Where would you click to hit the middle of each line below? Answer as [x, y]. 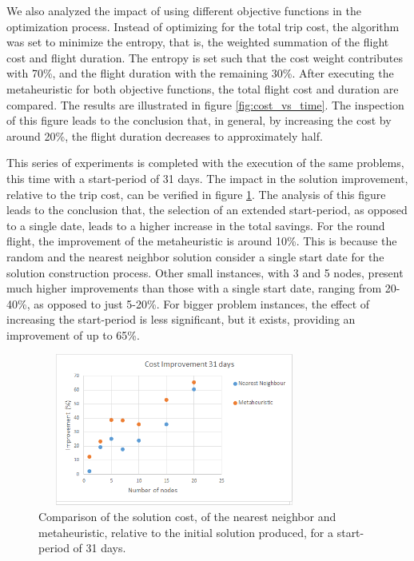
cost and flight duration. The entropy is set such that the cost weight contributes [205, 57]
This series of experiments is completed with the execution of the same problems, [205, 163]
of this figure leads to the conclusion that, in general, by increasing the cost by [199, 120]
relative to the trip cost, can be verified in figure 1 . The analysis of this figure [196, 194]
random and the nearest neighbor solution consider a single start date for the [195, 256]
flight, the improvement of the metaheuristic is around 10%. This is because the [202, 241]
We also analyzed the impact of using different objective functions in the [184, 10]
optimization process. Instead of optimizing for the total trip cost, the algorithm [203, 26]
